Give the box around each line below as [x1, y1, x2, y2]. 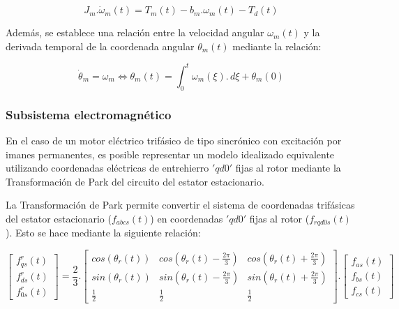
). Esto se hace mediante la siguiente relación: [6, 225, 201, 240]
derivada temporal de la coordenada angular [6, 38, 195, 53]
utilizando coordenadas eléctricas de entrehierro [6, 160, 209, 175]
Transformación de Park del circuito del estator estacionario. [6, 174, 264, 188]
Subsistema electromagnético [6, 105, 172, 123]
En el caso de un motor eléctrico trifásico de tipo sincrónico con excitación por [6, 133, 342, 147]
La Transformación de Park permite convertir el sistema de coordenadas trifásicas [6, 197, 355, 212]
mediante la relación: [232, 38, 322, 53]
